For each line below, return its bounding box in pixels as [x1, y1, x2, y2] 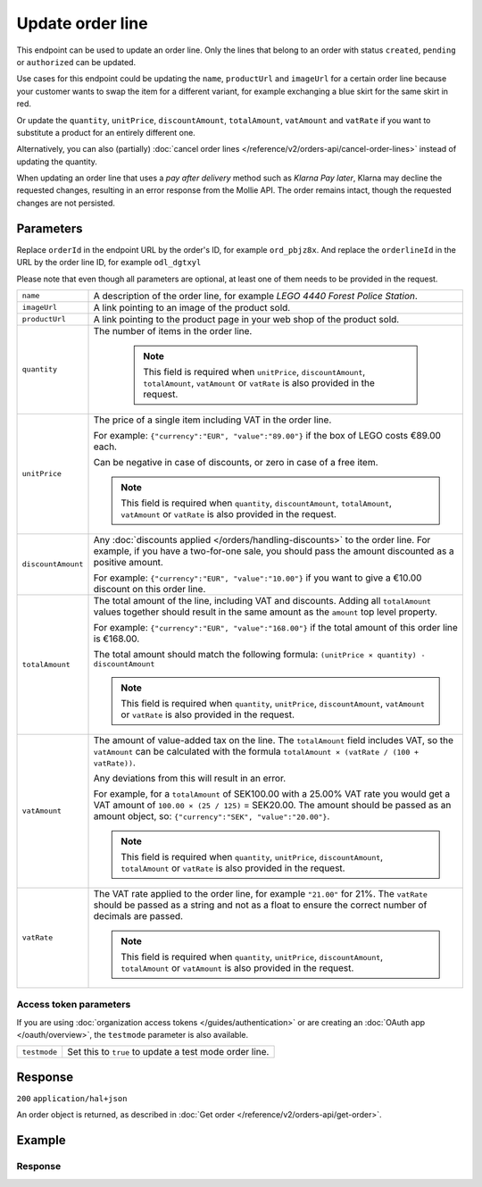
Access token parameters [16, 999, 131, 1011]
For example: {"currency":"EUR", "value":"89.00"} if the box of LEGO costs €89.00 [93, 429, 442, 441]
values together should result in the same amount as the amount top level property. [93, 606, 437, 618]
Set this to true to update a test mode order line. [67, 1046, 270, 1058]
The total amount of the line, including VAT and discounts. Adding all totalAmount [93, 594, 432, 606]
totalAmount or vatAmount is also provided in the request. [120, 961, 354, 974]
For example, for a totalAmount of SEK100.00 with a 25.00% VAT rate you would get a [93, 787, 451, 799]
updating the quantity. [16, 156, 98, 167]
